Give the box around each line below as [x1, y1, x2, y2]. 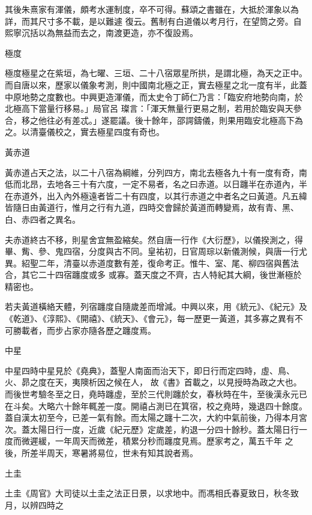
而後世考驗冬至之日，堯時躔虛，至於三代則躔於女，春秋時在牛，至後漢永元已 [5, 388, 307, 400]
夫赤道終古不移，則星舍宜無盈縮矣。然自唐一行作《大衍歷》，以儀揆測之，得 [5, 233, 303, 245]
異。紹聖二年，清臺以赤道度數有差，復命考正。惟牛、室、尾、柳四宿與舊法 [5, 256, 299, 269]
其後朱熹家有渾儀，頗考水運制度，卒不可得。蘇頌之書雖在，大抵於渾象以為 [5, 3, 299, 15]
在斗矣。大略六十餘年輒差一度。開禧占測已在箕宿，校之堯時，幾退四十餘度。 [5, 399, 307, 412]
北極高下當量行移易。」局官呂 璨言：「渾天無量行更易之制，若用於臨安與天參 [5, 102, 302, 115]
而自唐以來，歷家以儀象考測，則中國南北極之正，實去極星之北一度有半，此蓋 [5, 78, 307, 91]
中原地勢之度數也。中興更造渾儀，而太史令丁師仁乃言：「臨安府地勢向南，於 [5, 90, 303, 103]
